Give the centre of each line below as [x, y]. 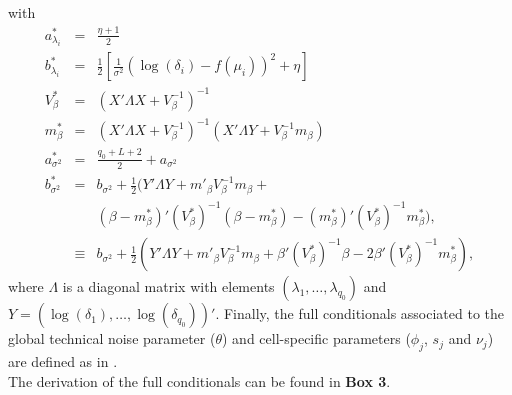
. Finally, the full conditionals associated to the [360, 313]
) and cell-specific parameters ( [316, 338]
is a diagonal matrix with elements [168, 286]
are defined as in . [63, 361]
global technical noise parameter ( [112, 338]
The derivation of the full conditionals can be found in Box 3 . [199, 380]
